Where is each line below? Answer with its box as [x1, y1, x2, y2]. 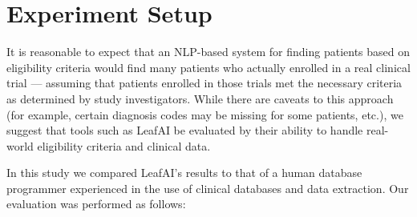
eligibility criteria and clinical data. [37, 137, 211, 154]
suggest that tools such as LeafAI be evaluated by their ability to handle [6, 122, 363, 139]
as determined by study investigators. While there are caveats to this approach [6, 90, 394, 106]
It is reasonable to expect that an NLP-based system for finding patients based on [6, 43, 411, 60]
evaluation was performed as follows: [6, 195, 186, 212]
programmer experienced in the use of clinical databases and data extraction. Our [6, 179, 409, 196]
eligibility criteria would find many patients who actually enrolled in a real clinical [6, 58, 411, 75]
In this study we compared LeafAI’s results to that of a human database [6, 164, 362, 181]
